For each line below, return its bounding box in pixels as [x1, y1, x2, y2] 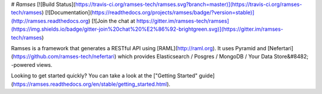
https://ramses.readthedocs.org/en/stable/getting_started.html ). [13, 80, 171, 87]
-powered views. [11, 61, 53, 68]
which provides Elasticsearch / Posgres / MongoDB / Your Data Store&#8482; [117, 53, 309, 60]
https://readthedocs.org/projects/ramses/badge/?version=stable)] [91, 9, 255, 16]
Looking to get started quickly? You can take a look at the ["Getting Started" [11, 72, 198, 79]
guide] [199, 72, 215, 79]
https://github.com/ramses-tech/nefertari [13, 53, 114, 60]
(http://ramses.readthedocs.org [11, 17, 89, 24]
